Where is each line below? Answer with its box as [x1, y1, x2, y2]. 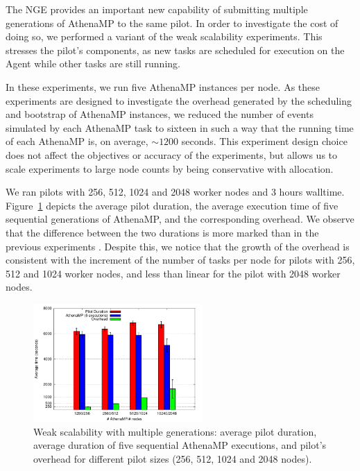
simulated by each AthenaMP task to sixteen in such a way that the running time [6, 120, 354, 135]
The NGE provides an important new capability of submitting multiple [6, 2, 308, 16]
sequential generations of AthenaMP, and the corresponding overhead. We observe [6, 212, 354, 226]
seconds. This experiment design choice [181, 134, 348, 148]
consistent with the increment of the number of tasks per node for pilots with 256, [6, 252, 355, 267]
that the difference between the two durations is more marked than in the [6, 225, 319, 239]
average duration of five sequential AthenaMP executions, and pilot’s [33, 438, 327, 452]
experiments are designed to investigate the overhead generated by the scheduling [6, 93, 352, 108]
